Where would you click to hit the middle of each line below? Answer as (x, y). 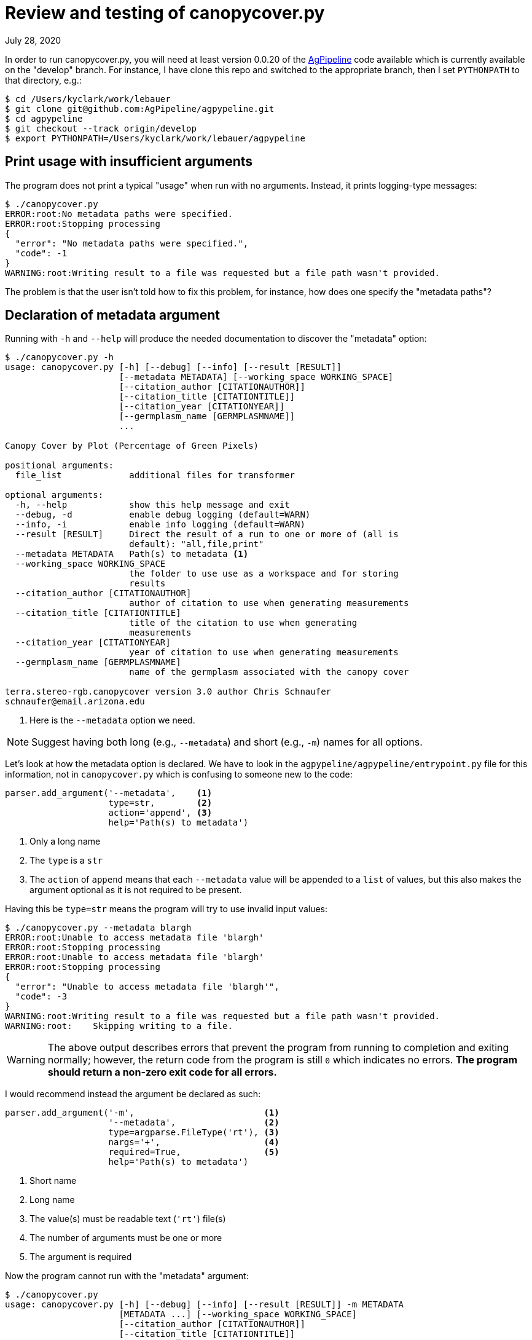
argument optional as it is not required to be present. (136, 890)
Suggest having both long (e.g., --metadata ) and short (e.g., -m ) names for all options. (227, 742)
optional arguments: (54, 495)
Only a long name (65, 841)
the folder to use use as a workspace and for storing (264, 574)
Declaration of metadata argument (112, 315)
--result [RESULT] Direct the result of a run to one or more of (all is (207, 534)
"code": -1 (41, 253)
